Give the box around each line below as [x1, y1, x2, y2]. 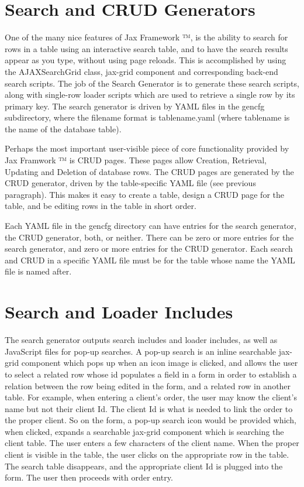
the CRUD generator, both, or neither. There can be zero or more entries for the [5, 231, 294, 243]
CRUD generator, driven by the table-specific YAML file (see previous [5, 177, 256, 189]
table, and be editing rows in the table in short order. [5, 200, 196, 212]
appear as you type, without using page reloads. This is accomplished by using [5, 54, 286, 66]
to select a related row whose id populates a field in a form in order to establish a [5, 368, 297, 380]
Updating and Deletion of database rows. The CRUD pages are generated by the [5, 165, 294, 177]
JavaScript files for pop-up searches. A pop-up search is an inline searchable [5, 345, 277, 357]
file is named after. [5, 265, 72, 277]
